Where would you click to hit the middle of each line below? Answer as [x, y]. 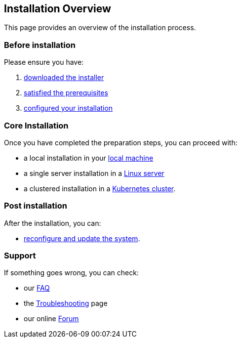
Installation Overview [58, 9]
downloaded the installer [64, 78]
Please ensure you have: [44, 62]
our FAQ [37, 288]
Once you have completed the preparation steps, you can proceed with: [121, 142]
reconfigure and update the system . [82, 238]
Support [20, 256]
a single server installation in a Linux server [94, 173]
